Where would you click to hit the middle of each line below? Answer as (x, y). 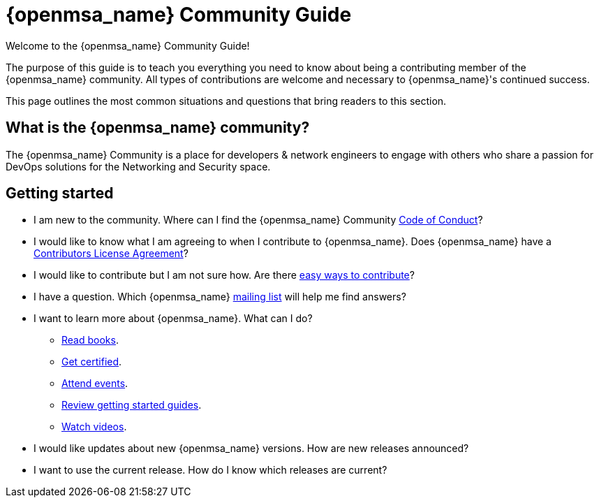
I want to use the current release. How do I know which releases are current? (210, 470)
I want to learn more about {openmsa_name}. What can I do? (173, 319)
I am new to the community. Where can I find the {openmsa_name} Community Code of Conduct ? (258, 220)
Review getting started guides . (132, 405)
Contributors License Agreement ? (111, 254)
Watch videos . (94, 427)
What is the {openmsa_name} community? (158, 128)
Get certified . (92, 362)
